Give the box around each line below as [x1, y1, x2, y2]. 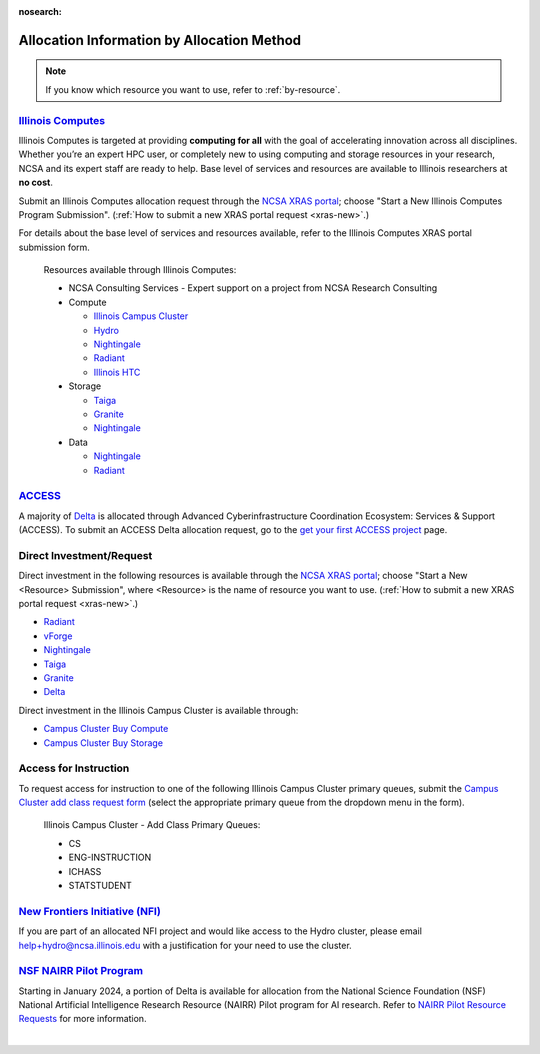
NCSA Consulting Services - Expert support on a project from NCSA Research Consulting [68, 282, 438, 294]
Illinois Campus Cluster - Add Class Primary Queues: [43, 819, 261, 831]
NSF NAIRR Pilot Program [18, 964, 144, 978]
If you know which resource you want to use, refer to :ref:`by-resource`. [45, 83, 341, 95]
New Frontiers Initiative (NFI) [18, 904, 162, 918]
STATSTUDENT [68, 879, 132, 891]
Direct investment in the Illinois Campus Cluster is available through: [18, 704, 299, 716]
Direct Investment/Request [18, 548, 153, 562]
